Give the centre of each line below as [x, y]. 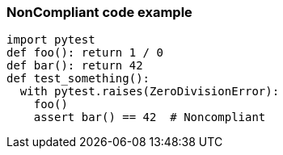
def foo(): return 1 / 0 [85, 53]
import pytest [51, 40]
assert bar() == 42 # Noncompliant [150, 117]
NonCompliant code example [99, 12]
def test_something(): [78, 79]
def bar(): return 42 [75, 66]
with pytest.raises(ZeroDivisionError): [150, 92]
